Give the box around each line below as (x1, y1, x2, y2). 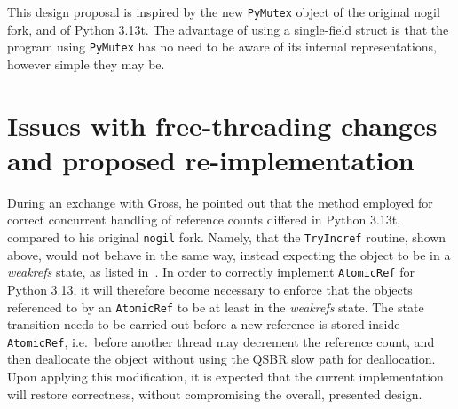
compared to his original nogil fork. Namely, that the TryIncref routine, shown (7, 228, 446, 246)
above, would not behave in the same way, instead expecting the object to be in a (7, 245, 451, 263)
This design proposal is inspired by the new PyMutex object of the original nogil (7, 3, 440, 20)
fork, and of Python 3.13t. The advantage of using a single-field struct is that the (7, 20, 449, 38)
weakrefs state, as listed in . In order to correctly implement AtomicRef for (7, 263, 415, 281)
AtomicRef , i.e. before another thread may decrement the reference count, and (7, 332, 435, 350)
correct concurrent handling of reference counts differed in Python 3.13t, (7, 210, 401, 229)
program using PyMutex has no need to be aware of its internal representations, (7, 37, 437, 56)
